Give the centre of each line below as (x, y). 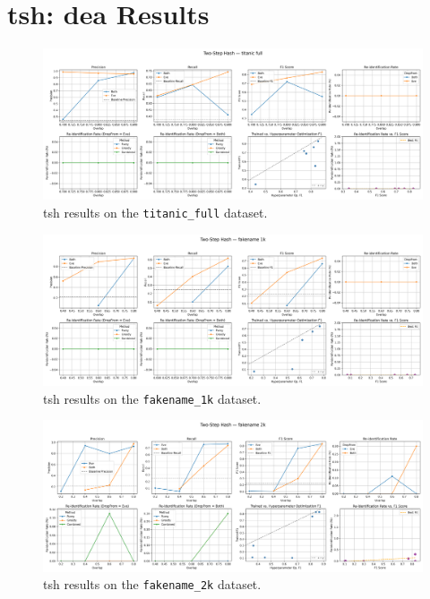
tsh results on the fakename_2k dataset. (152, 584)
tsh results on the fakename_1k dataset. (152, 398)
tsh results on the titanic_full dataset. (155, 213)
